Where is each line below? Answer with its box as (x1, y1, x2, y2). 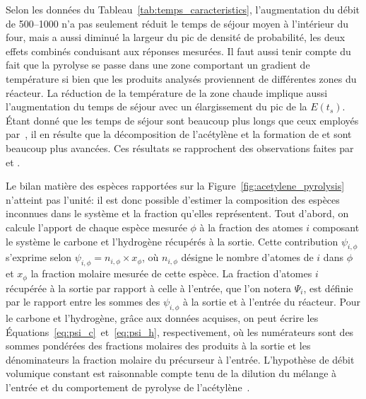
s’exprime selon (6, 250, 72, 265)
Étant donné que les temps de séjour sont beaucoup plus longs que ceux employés (6, 112, 359, 127)
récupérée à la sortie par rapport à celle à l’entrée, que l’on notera (6, 280, 292, 295)
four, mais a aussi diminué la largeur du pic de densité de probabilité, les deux (6, 30, 346, 45)
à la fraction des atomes (199, 219, 303, 234)
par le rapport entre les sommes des (6, 294, 160, 309)
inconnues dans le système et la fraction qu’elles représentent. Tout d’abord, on (6, 206, 349, 221)
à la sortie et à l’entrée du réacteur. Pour (183, 294, 360, 309)
